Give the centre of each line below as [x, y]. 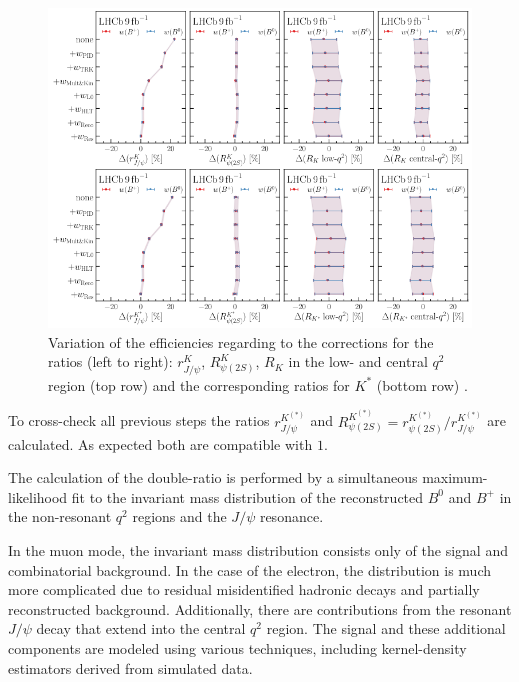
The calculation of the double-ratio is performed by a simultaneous [213, 477]
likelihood [38, 496]
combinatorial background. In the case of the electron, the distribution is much [250, 569]
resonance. [291, 516]
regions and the [179, 516]
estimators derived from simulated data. [130, 667]
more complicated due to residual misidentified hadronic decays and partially [244, 589]
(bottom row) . [422, 384]
